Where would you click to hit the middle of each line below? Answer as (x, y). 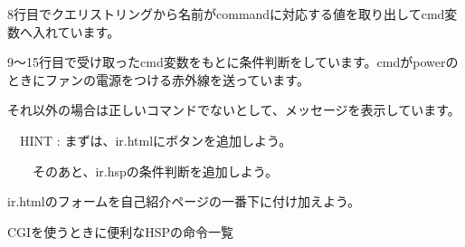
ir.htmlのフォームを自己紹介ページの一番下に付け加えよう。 (184, 201)
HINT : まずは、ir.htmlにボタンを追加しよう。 (156, 140)
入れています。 (76, 31)
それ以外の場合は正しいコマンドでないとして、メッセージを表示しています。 (234, 110)
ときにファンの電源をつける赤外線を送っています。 (158, 79)
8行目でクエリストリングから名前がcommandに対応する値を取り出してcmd (226, 14)
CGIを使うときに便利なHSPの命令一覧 (120, 231)
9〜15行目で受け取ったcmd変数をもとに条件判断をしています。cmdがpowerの (233, 62)
